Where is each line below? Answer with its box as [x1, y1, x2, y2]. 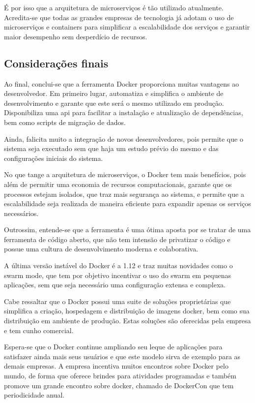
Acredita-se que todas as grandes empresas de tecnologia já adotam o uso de [4, 12, 234, 22]
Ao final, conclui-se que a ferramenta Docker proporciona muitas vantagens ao [4, 78, 239, 89]
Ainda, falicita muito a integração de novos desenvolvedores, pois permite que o [4, 133, 243, 144]
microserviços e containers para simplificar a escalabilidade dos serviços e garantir [4, 22, 250, 32]
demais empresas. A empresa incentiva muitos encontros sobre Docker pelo [4, 361, 229, 371]
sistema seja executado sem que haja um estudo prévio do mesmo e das [4, 143, 219, 154]
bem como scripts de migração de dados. [4, 117, 126, 127]
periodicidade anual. [4, 390, 65, 400]
